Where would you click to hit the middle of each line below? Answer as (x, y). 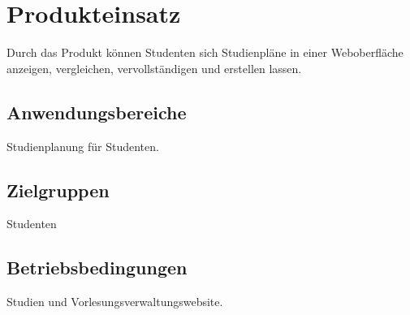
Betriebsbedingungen (97, 268)
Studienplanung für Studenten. (83, 146)
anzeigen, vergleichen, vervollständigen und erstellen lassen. (154, 68)
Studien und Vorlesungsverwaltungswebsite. (115, 302)
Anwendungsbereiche (97, 112)
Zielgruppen (58, 190)
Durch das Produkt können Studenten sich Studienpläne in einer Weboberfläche (205, 52)
